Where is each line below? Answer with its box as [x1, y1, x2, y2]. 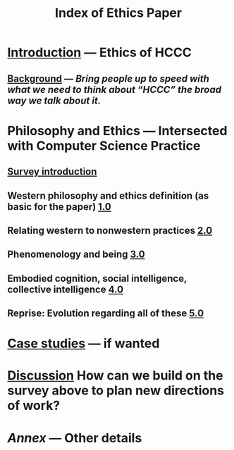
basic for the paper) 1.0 [7, 201, 111, 213]
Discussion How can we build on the [7, 368, 223, 384]
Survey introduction [7, 165, 97, 177]
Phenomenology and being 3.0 [7, 249, 146, 261]
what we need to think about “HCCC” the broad [7, 83, 222, 96]
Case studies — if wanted [7, 336, 160, 351]
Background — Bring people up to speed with [7, 73, 210, 85]
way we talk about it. [7, 94, 101, 106]
